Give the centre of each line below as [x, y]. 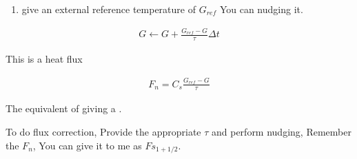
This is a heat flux [44, 59]
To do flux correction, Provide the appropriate [103, 131]
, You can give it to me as [87, 145]
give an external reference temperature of [109, 9]
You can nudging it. [261, 9]
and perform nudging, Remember [281, 131]
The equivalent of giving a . [64, 108]
